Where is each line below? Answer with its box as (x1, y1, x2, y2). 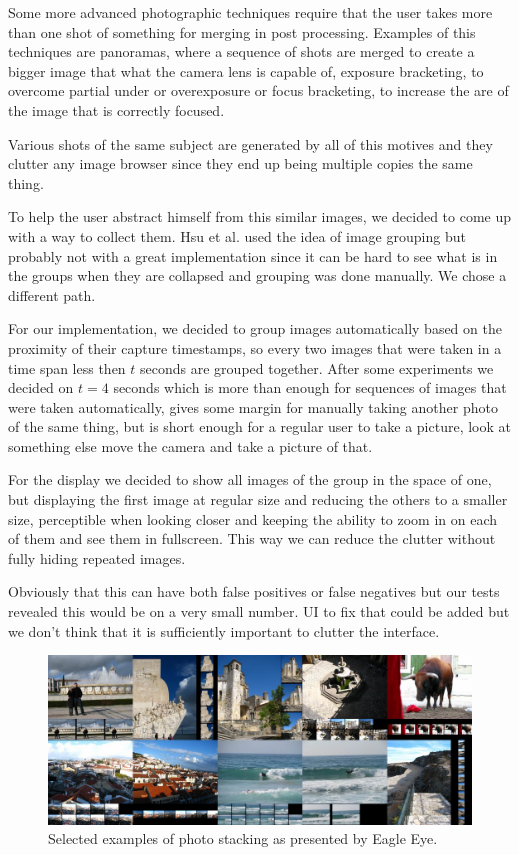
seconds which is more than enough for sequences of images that (113, 377, 507, 398)
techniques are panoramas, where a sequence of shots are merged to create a (8, 41, 475, 62)
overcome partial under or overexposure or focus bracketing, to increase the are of (8, 80, 509, 101)
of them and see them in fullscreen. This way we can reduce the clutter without (8, 528, 496, 549)
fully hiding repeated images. (8, 547, 186, 568)
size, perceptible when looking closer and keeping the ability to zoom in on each (8, 508, 498, 529)
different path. (8, 284, 96, 305)
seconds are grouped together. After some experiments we (140, 357, 494, 378)
